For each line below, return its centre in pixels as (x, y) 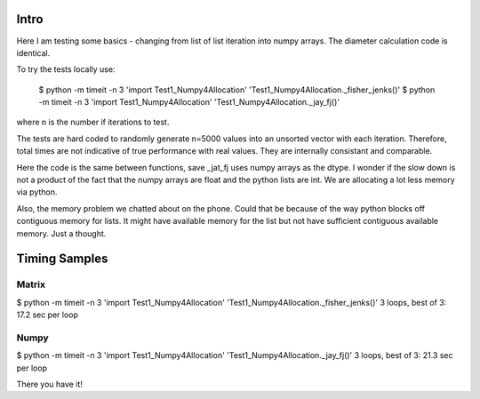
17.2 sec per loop (48, 315)
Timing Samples (62, 259)
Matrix (31, 284)
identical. (33, 52)
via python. (37, 192)
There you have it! (50, 384)
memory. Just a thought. (61, 233)
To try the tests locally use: (66, 69)
